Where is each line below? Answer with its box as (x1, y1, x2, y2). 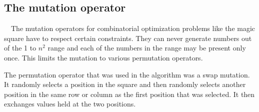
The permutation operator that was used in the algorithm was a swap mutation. (4, 69, 250, 79)
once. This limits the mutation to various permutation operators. (4, 52, 203, 62)
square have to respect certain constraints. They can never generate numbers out (4, 32, 252, 43)
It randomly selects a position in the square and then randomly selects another (4, 79, 246, 89)
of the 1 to (4, 42, 36, 53)
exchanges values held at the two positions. (4, 98, 136, 109)
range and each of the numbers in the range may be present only (47, 42, 246, 53)
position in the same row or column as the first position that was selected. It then (4, 88, 255, 99)
